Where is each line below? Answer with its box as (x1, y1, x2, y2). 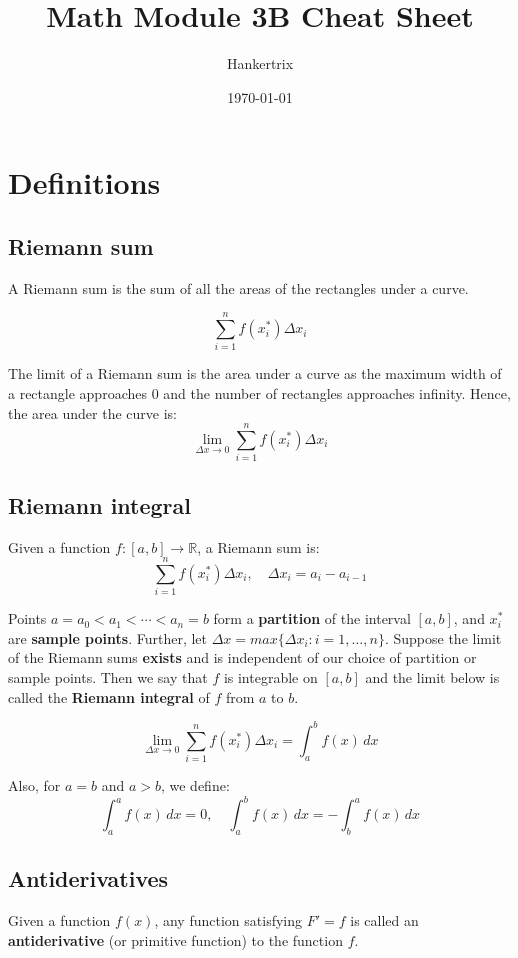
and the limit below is (365, 667, 500, 688)
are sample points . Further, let (8, 627, 208, 648)
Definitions (8, 162, 161, 203)
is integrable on (223, 667, 318, 688)
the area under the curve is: (8, 402, 177, 423)
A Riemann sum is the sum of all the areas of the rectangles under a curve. (8, 277, 469, 298)
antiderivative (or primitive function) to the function (8, 929, 343, 950)
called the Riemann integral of (8, 686, 210, 707)
